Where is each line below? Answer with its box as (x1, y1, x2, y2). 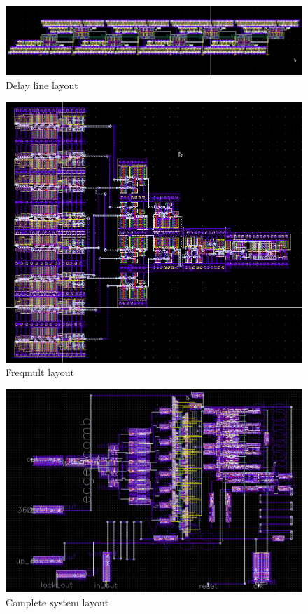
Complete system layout (6, 594, 109, 609)
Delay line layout (6, 77, 78, 92)
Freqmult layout (6, 365, 74, 380)
